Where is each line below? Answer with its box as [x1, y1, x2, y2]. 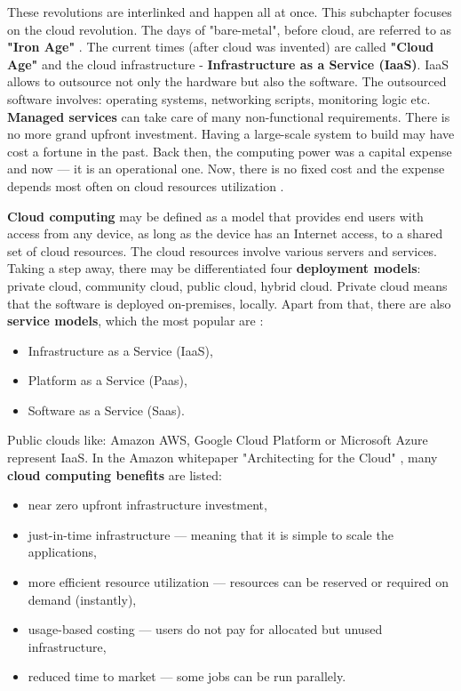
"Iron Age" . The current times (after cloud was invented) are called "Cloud [7, 37, 434, 56]
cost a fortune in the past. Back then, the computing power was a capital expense [7, 141, 452, 160]
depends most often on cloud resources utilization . [7, 176, 284, 195]
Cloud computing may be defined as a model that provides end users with [7, 206, 424, 225]
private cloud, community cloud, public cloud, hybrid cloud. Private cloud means [7, 276, 448, 294]
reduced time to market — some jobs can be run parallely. [28, 667, 346, 686]
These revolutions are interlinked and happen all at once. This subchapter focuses [7, 3, 452, 20]
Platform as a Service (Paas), [28, 371, 187, 390]
